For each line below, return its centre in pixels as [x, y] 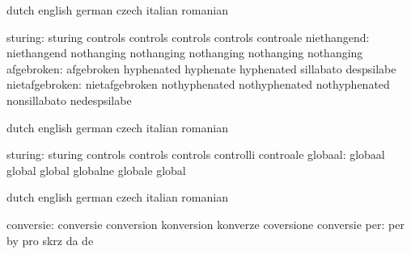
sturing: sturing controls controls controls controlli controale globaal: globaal [196, 154]
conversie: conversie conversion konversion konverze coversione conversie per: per [205, 224]
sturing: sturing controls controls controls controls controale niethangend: [188, 37]
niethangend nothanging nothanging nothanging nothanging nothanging [185, 53]
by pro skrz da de [50, 240]
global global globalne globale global [96, 170]
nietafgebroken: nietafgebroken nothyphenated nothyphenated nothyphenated [198, 84]
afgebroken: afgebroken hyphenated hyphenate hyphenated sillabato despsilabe [201, 68]
